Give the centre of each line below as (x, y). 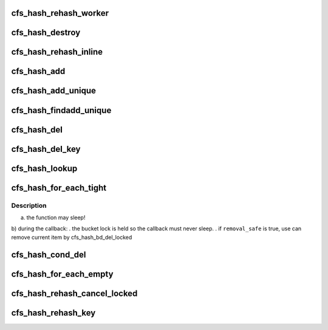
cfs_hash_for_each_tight (59, 187)
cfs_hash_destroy (46, 33)
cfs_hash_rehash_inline (57, 52)
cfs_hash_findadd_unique (61, 110)
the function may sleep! (56, 217)
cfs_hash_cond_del (49, 254)
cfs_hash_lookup (44, 168)
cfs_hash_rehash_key (53, 313)
